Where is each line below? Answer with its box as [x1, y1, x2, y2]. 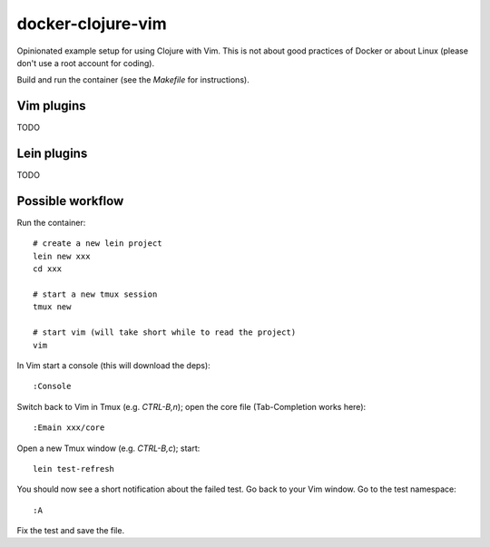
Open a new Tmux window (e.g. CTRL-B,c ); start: [16, 443, 201, 454]
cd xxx [33, 264, 63, 274]
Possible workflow [16, 193, 124, 209]
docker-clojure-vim [16, 14, 167, 34]
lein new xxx [33, 250, 91, 261]
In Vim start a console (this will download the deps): [16, 359, 211, 371]
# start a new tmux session [33, 289, 158, 299]
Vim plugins [16, 98, 86, 113]
